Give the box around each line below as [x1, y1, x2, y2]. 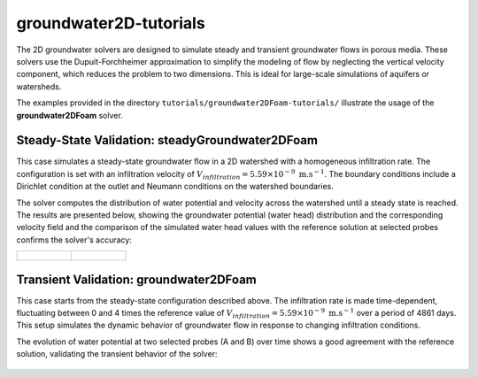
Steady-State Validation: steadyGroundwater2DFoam [16, 133, 319, 148]
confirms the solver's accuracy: [16, 235, 132, 245]
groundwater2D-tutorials [16, 13, 205, 33]
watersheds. [16, 81, 62, 92]
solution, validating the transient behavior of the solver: [16, 349, 218, 359]
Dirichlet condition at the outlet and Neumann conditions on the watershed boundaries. [16, 181, 334, 192]
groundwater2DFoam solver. [16, 110, 123, 120]
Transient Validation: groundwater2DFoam [16, 272, 257, 287]
